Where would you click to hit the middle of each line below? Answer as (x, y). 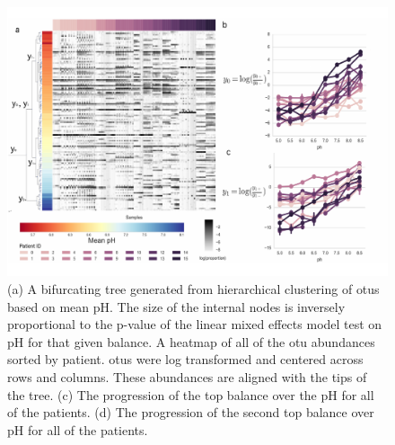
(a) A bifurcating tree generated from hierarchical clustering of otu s (193, 288)
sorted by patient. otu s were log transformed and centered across (185, 359)
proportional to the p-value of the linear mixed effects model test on (195, 324)
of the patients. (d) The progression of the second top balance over (191, 412)
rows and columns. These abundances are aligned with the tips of (187, 376)
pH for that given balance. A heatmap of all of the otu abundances (191, 341)
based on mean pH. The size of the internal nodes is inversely (176, 306)
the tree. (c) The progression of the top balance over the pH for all (191, 394)
